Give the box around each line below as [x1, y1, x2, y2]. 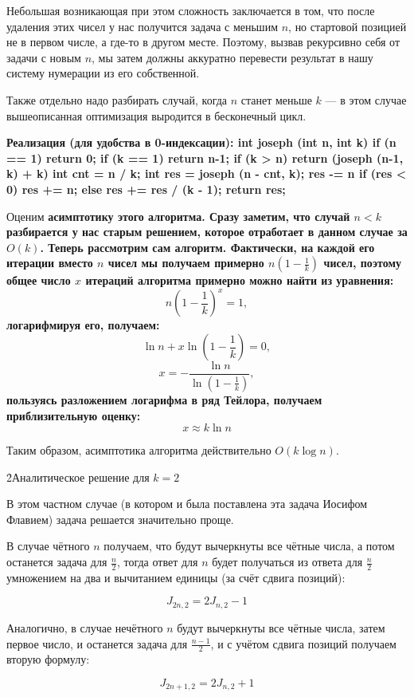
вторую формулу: [6, 651, 90, 667]
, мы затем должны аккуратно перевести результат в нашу [92, 49, 373, 65]
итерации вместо [6, 254, 93, 271]
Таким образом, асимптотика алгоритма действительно [6, 442, 271, 459]
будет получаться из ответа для [212, 553, 363, 570]
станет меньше [240, 91, 312, 108]
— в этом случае [325, 91, 407, 108]
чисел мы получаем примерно [107, 254, 264, 271]
